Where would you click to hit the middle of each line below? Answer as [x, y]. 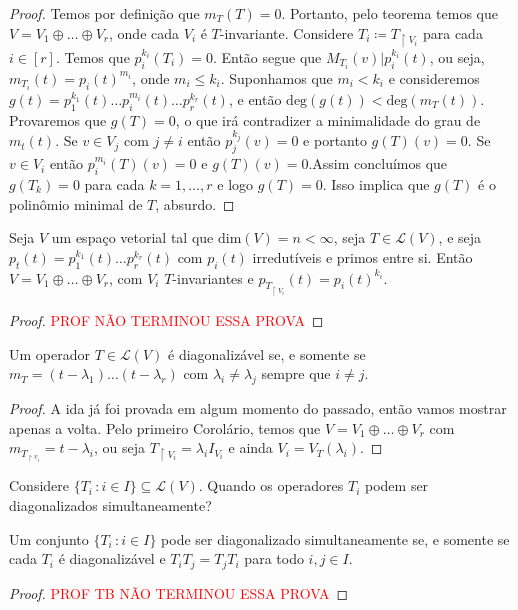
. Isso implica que [376, 184]
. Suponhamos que [276, 77]
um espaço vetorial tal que [132, 237]
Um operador [49, 353]
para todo [274, 558]
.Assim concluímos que [378, 163]
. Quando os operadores [271, 485]
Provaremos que [58, 119]
